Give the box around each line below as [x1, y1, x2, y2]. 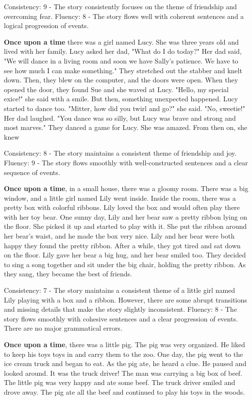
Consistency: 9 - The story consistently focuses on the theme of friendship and [4, 1, 237, 11]
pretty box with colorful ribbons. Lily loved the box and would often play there [4, 202, 240, 212]
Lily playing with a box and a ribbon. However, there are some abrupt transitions [4, 294, 247, 304]
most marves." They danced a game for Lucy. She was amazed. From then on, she [4, 122, 248, 132]
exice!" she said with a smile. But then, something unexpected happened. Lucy [4, 94, 238, 104]
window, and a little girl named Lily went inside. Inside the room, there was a [4, 192, 236, 203]
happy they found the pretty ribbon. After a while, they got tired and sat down [4, 240, 241, 250]
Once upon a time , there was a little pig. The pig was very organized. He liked [4, 339, 245, 349]
